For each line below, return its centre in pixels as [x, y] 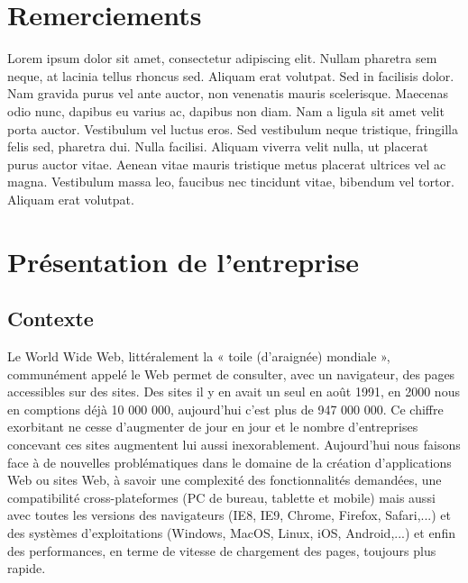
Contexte [50, 319]
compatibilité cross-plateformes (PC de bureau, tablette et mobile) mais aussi [221, 497]
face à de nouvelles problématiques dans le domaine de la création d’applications [229, 462]
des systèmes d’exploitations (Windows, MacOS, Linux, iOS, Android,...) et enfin [231, 532]
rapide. [27, 568]
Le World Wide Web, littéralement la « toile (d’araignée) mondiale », [199, 356]
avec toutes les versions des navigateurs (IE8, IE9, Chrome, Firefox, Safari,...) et [229, 515]
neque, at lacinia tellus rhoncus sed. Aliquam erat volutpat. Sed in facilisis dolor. [231, 75]
